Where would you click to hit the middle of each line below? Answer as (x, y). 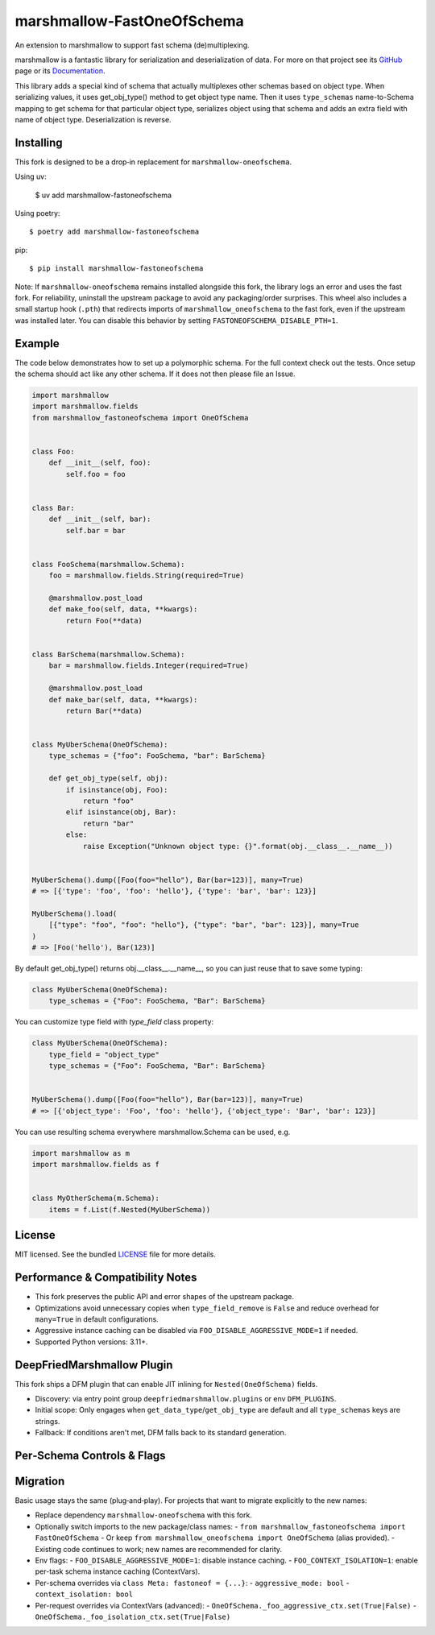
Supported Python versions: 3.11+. (91, 1342)
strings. (48, 1421)
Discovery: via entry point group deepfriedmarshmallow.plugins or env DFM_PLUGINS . (186, 1398)
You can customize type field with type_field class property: (114, 1022)
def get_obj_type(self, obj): (108, 778)
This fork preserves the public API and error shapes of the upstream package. (164, 1297)
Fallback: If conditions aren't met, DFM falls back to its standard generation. (161, 1433)
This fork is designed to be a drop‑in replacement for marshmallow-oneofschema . (153, 162)
